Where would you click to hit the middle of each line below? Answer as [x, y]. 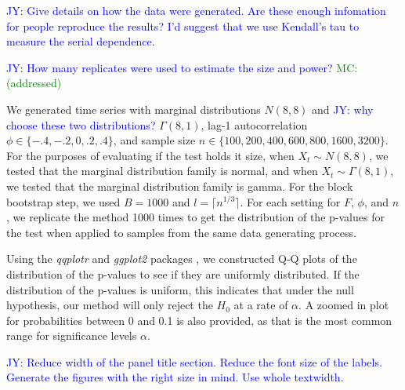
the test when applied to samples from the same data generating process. [181, 232]
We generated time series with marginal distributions [134, 109]
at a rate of [261, 305]
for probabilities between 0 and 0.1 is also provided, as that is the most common [199, 320]
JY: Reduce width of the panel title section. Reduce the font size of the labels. [194, 361]
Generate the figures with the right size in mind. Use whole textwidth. [175, 377]
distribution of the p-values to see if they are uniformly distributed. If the [183, 273]
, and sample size [154, 140]
